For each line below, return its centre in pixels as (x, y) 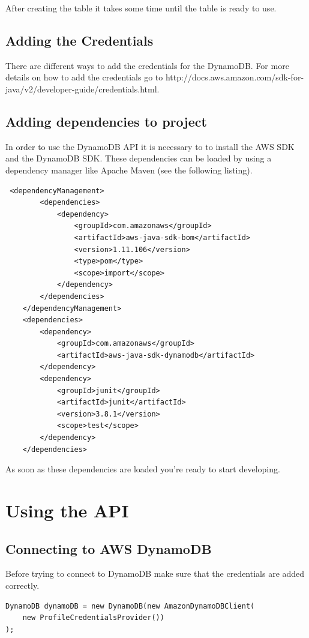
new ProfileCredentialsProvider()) (93, 618)
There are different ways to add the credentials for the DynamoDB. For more (147, 65)
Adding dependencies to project (106, 121)
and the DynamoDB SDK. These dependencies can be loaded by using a (139, 158)
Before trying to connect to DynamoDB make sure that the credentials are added (155, 573)
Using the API (67, 510)
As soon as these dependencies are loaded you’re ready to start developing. (143, 469)
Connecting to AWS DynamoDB (109, 548)
